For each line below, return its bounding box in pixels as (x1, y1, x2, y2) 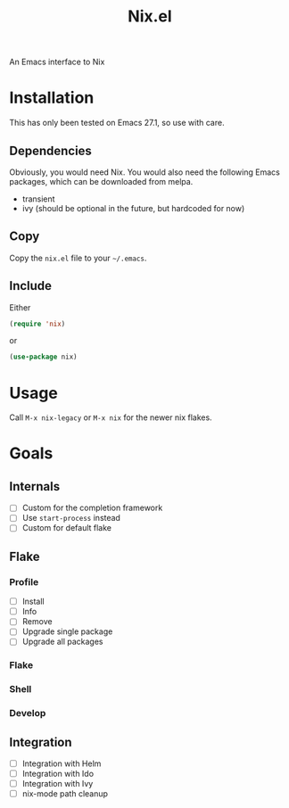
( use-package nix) (9, 352, 78, 362)
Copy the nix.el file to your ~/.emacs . (9, 252, 147, 263)
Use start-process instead (21, 513, 120, 524)
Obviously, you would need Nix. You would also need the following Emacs (9, 167, 281, 177)
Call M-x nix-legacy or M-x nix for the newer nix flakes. (9, 412, 212, 423)
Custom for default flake (21, 523, 112, 533)
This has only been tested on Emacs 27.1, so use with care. (9, 118, 225, 128)
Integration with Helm (21, 758, 102, 769)
